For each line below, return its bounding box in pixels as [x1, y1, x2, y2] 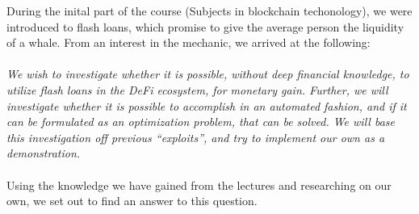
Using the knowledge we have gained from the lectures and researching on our [6, 176, 392, 193]
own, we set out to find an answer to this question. [6, 192, 258, 209]
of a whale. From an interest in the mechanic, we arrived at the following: [6, 34, 371, 51]
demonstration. [6, 145, 81, 162]
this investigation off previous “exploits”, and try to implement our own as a [6, 128, 385, 145]
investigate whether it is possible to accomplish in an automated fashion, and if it [6, 97, 407, 114]
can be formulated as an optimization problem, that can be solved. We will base [6, 113, 395, 130]
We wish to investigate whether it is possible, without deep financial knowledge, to [6, 65, 409, 82]
